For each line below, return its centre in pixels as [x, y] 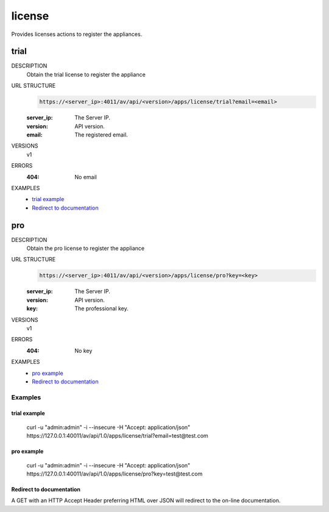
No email [86, 177]
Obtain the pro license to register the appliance [86, 248]
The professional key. [101, 308]
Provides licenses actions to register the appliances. [77, 34]
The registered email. [101, 135]
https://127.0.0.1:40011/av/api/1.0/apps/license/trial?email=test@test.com [117, 436]
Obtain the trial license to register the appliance [86, 74]
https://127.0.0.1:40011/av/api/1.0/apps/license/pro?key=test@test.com [115, 474]
